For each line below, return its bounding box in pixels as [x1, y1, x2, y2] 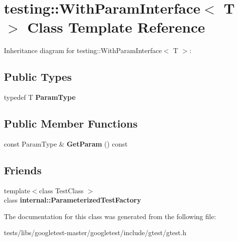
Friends [4, 162, 42, 177]
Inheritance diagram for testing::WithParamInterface [4, 45, 162, 56]
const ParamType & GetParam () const [4, 138, 128, 148]
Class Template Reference [27, 17, 205, 37]
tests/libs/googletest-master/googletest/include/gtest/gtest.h [4, 227, 186, 238]
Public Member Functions [4, 116, 138, 131]
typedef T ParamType [4, 92, 76, 102]
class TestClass [39, 185, 84, 195]
